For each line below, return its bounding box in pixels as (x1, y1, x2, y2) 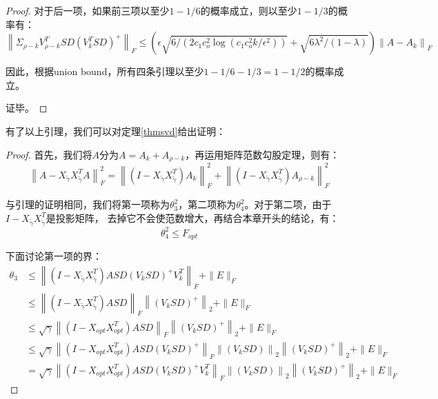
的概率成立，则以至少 (200, 3, 297, 17)
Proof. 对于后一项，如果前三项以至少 (6, 3, 170, 17)
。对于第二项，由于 (244, 197, 332, 212)
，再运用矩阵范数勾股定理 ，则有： (185, 147, 340, 161)
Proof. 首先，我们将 (6, 147, 92, 161)
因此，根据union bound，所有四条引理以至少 (6, 64, 204, 79)
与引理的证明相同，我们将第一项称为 (6, 197, 170, 212)
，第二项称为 (178, 197, 237, 212)
